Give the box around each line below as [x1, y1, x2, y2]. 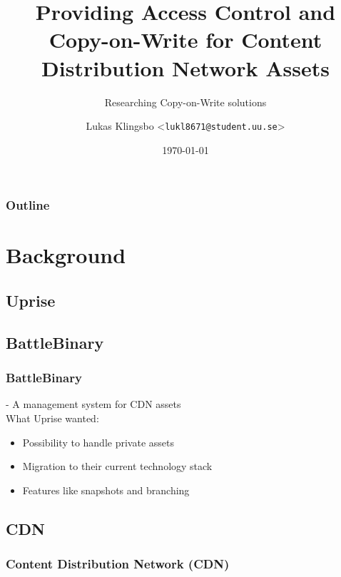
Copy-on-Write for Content [49, 25, 322, 54]
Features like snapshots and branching [22, 482, 190, 497]
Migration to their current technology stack [22, 459, 213, 474]
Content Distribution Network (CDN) [6, 555, 230, 573]
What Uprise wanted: [6, 411, 99, 426]
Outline [6, 196, 50, 214]
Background [6, 240, 126, 270]
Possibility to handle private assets [22, 434, 174, 449]
